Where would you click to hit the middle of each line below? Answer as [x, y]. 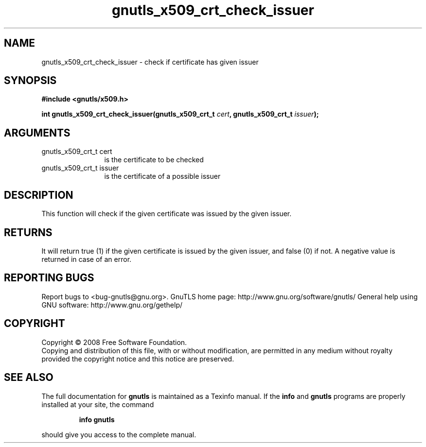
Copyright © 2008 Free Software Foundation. [114, 342]
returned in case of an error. [87, 259]
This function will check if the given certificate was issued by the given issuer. [167, 214]
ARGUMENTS [37, 133]
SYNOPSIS [30, 81]
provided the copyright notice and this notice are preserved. [138, 359]
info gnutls [97, 419]
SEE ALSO [29, 378]
